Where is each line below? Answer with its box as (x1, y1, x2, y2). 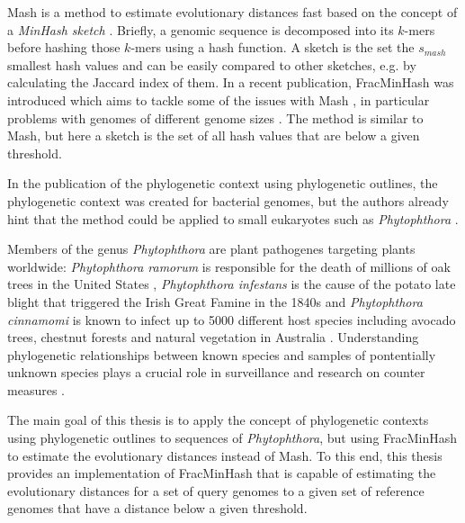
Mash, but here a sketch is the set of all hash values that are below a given (7, 126, 420, 145)
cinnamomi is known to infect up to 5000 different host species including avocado (7, 310, 456, 329)
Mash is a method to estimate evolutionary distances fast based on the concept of (7, 3, 458, 21)
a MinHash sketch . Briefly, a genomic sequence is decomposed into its (7, 20, 394, 39)
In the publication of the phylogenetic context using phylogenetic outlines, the (7, 174, 438, 193)
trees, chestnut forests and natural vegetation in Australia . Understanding (7, 328, 419, 347)
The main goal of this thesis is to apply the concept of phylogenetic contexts (7, 410, 429, 429)
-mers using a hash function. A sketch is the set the (130, 38, 415, 57)
